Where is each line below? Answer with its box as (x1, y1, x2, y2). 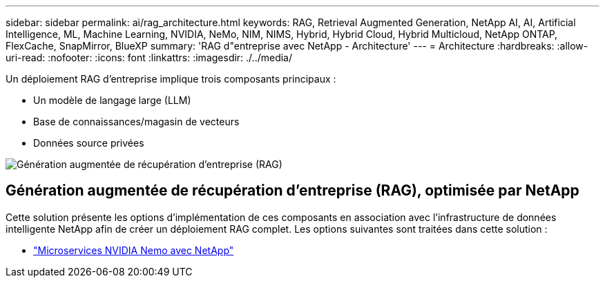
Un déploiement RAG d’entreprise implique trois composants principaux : (6, 73, 336, 85)
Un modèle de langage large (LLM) (33, 94, 191, 106)
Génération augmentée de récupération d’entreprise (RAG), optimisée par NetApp (6, 182, 579, 200)
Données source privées (33, 137, 144, 149)
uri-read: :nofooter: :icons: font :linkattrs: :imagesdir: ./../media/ (6, 52, 293, 63)
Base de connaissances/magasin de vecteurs (33, 116, 240, 127)
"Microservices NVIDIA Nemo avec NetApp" (33, 244, 234, 256)
